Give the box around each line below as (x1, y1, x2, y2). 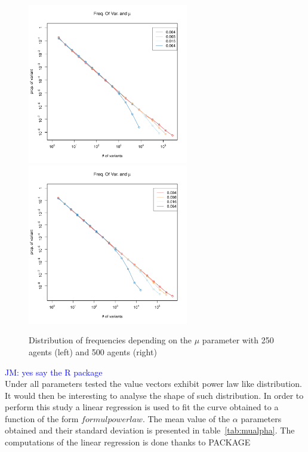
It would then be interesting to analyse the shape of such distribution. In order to (5, 389, 304, 401)
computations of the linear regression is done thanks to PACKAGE (5, 436, 251, 448)
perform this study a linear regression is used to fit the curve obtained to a (5, 401, 279, 413)
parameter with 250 (202, 334, 274, 346)
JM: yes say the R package (5, 365, 103, 378)
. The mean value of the (142, 412, 230, 425)
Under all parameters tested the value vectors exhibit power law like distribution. (5, 377, 302, 390)
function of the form (5, 412, 79, 425)
